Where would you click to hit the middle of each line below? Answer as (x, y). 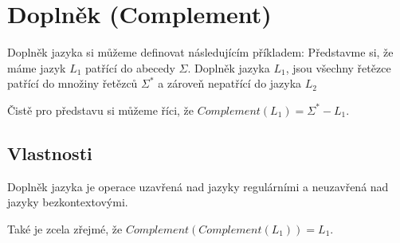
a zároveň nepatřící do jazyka (230, 83)
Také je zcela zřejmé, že (65, 228)
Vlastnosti (50, 153)
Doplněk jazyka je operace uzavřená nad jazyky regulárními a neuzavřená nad (198, 186)
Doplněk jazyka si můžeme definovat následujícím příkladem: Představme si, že (200, 52)
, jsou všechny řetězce (338, 67)
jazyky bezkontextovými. (68, 202)
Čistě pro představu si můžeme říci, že (101, 110)
